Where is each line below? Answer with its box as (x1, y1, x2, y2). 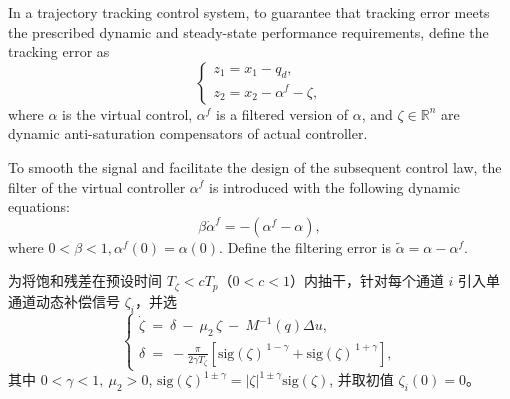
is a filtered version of (216, 103, 349, 124)
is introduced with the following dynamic (209, 176, 460, 197)
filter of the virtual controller (8, 176, 186, 197)
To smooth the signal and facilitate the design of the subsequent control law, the (8, 156, 502, 177)
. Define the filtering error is (219, 236, 392, 257)
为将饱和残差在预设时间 (8, 270, 162, 291)
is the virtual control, (62, 103, 193, 124)
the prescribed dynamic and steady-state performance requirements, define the (8, 21, 489, 42)
